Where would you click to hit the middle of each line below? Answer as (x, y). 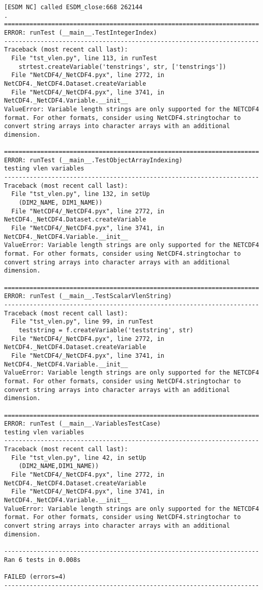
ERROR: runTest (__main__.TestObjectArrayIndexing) (93, 160)
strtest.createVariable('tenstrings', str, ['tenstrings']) (122, 67)
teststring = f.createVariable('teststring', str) (106, 330)
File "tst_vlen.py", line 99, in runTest (82, 322)
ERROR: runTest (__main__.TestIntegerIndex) (81, 32)
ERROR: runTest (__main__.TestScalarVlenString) (88, 296)
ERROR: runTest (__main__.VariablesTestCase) (82, 424)
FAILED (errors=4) (35, 576)
